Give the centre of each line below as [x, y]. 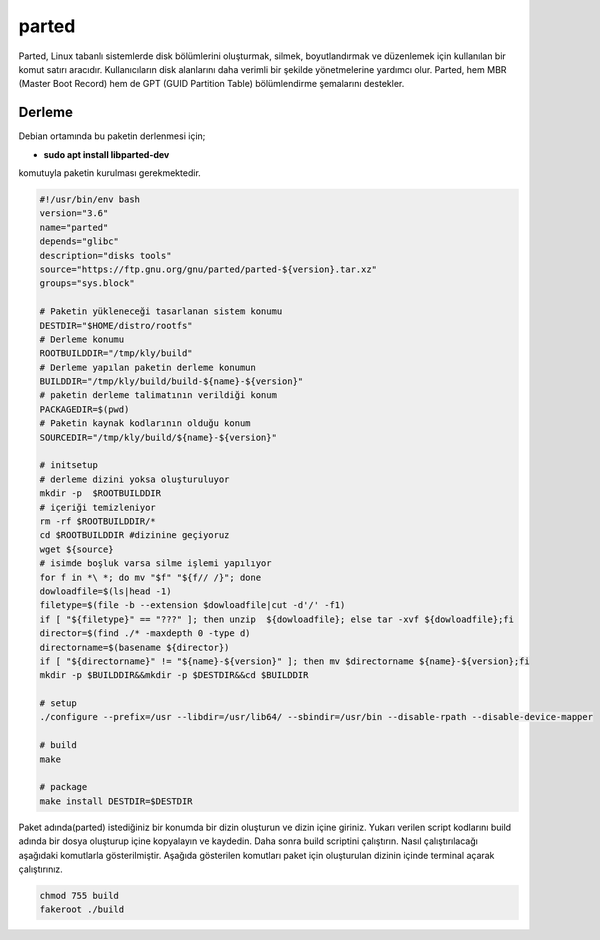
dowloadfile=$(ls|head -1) [105, 591]
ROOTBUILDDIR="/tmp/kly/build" [116, 353]
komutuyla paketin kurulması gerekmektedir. [110, 173]
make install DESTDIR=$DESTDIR [116, 801]
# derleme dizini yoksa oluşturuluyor [134, 479]
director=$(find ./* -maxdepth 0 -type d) [145, 633]
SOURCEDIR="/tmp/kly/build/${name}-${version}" [158, 437]
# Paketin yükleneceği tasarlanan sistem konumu [161, 311]
